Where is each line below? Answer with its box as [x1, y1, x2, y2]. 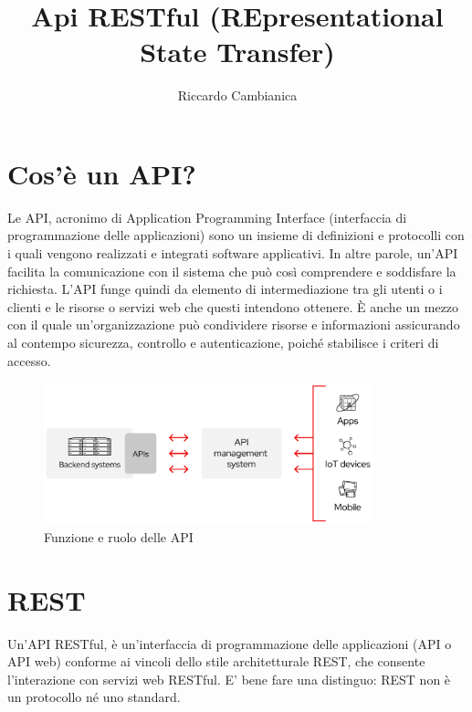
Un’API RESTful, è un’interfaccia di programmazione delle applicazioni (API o [7, 633, 452, 653]
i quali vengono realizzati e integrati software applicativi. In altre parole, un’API [7, 244, 458, 263]
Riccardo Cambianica [177, 86, 298, 105]
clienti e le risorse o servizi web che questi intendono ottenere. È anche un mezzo [7, 297, 459, 316]
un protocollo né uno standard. [7, 687, 181, 707]
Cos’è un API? [7, 154, 196, 192]
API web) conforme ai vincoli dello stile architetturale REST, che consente [7, 652, 425, 671]
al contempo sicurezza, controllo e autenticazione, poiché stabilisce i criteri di [7, 333, 439, 351]
